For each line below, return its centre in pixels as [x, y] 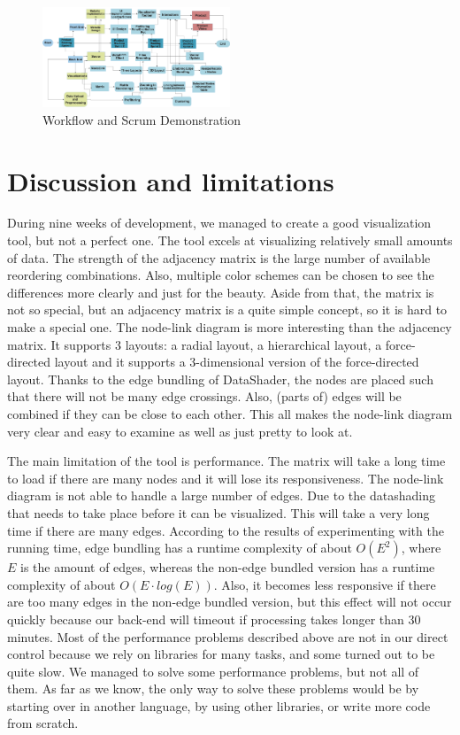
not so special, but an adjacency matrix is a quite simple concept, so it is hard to [227, 309]
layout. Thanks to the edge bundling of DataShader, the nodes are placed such [220, 379]
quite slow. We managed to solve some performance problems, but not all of [213, 671]
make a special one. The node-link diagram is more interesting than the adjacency [230, 327]
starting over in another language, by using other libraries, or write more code [219, 705]
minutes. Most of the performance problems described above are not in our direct [228, 636]
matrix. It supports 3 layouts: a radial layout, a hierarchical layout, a [195, 344]
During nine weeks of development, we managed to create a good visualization [219, 223]
